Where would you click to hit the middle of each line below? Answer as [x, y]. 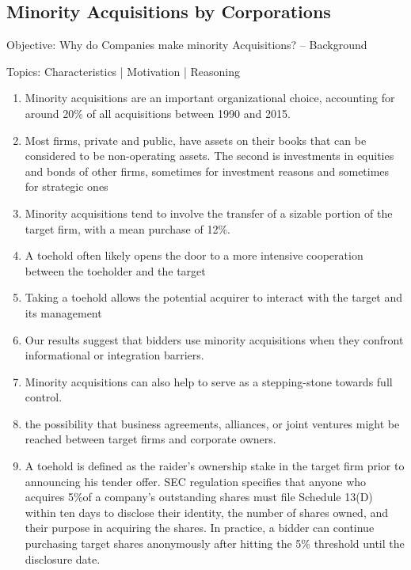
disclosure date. [63, 559]
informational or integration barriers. [114, 355]
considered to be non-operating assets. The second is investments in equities [209, 156]
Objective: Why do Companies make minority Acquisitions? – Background [187, 45]
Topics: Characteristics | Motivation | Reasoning [123, 71]
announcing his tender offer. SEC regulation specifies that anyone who [196, 481]
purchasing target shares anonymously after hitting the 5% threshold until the [215, 543]
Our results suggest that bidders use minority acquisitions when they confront [214, 339]
